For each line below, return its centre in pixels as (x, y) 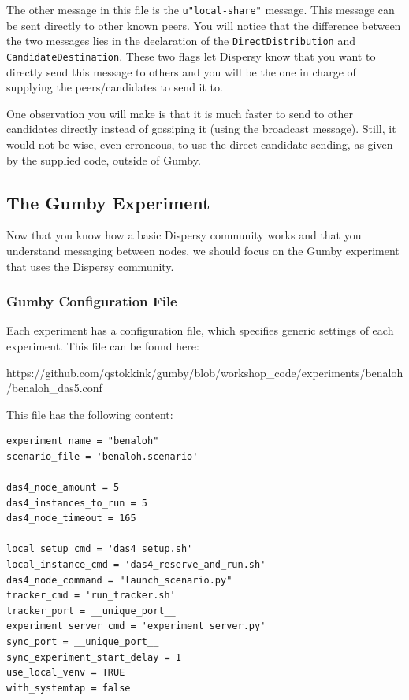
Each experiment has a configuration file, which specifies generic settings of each (200, 330)
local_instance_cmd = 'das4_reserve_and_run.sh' (136, 565)
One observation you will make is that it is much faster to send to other (180, 113)
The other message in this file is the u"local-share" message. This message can (201, 9)
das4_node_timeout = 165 (71, 519)
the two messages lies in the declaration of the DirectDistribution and (181, 41)
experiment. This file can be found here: (103, 345)
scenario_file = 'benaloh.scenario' (102, 456)
